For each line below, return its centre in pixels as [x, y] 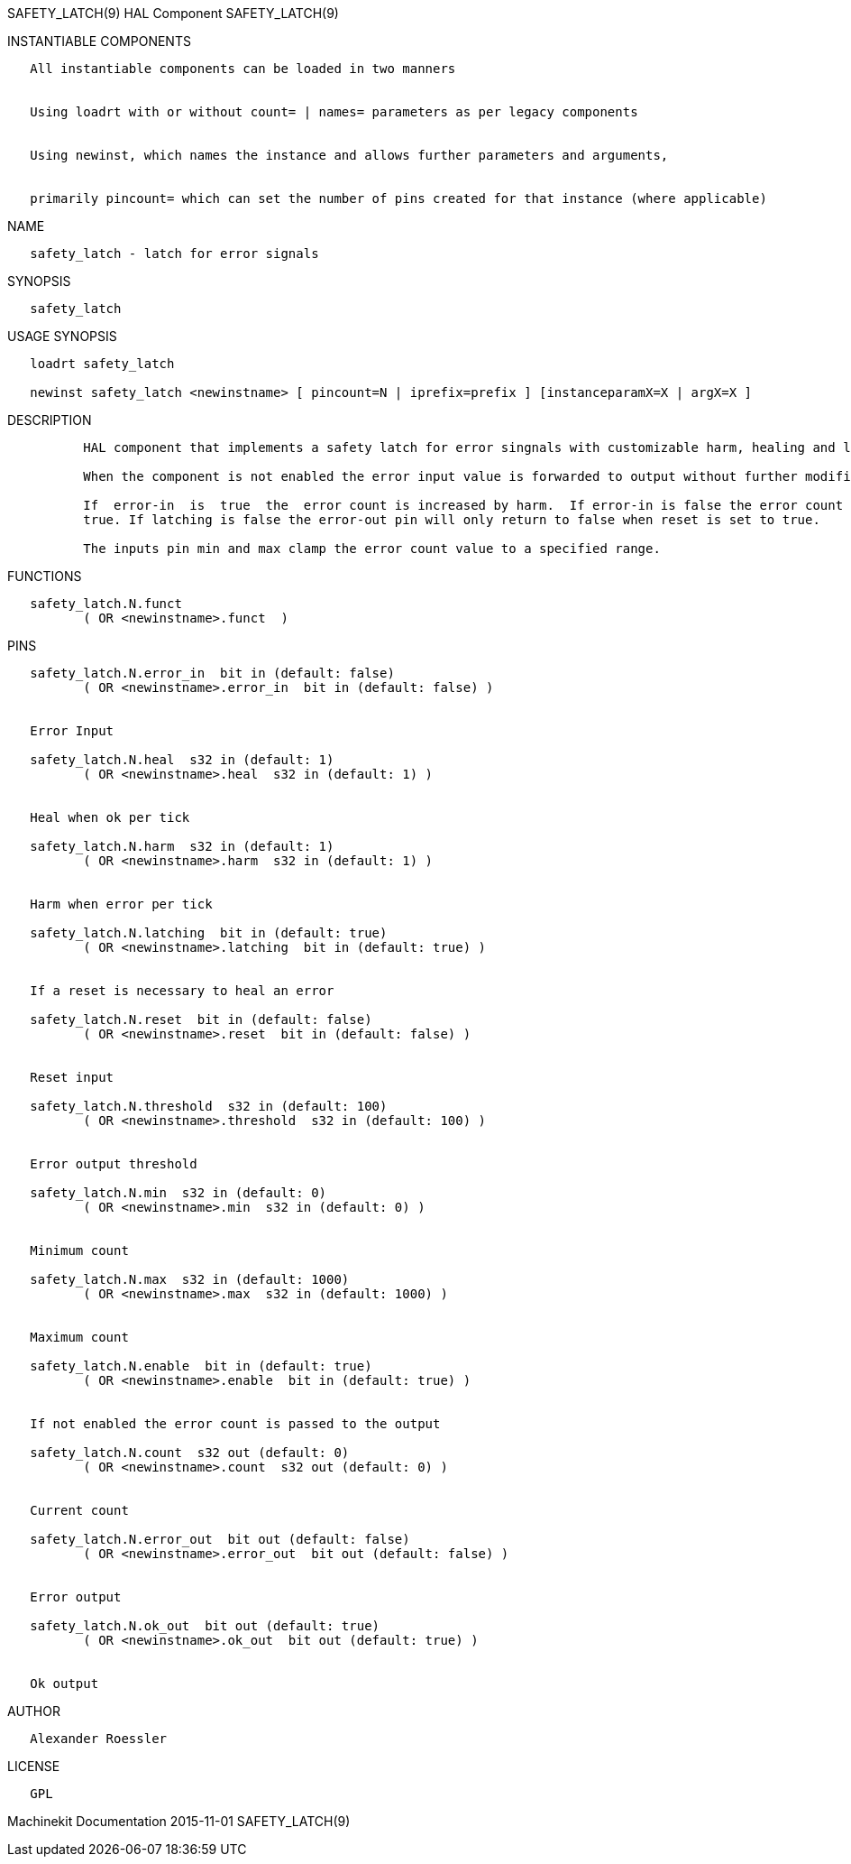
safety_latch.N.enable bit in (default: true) [201, 1366]
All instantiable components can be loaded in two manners [243, 69]
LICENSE [34, 1766]
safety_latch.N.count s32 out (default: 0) [190, 1453]
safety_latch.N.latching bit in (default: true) [209, 933]
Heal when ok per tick [110, 817]
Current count [79, 1510]
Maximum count [79, 1337]
